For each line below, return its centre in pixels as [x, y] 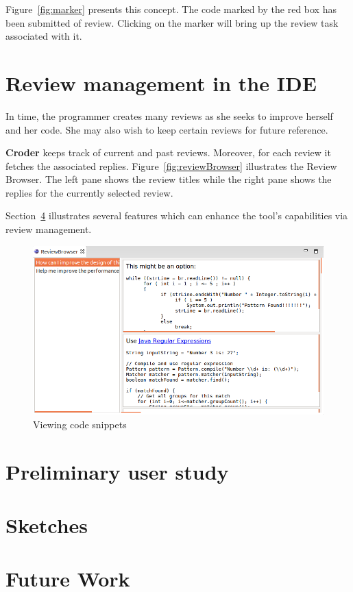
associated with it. [44, 36]
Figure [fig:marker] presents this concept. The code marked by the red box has [171, 9]
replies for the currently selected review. [89, 192]
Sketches [47, 525]
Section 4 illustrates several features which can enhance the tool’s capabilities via [177, 215]
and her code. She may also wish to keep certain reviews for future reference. [167, 129]
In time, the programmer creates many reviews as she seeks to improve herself [169, 115]
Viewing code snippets [80, 424]
